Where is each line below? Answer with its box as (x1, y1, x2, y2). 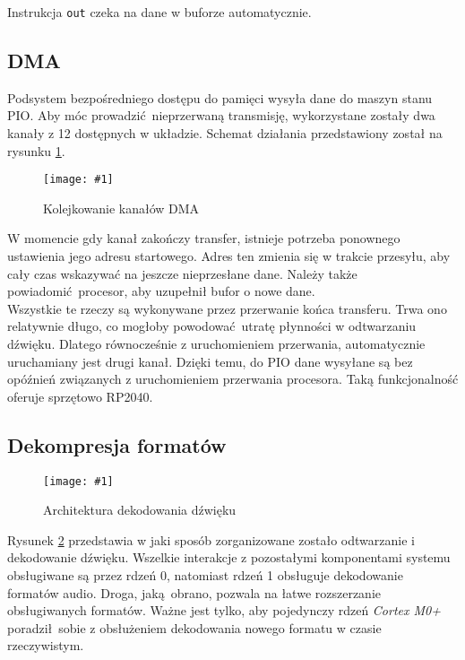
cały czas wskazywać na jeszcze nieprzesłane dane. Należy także (7, 264, 357, 282)
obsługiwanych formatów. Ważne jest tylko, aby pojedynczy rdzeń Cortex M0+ (7, 601, 441, 620)
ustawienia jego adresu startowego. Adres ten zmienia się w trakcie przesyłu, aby (7, 247, 451, 265)
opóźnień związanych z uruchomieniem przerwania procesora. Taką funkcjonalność (7, 369, 459, 388)
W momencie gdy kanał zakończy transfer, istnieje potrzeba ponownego (7, 229, 400, 247)
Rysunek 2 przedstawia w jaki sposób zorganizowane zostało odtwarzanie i (7, 530, 415, 549)
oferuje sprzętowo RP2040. (7, 386, 153, 405)
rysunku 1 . (7, 141, 65, 160)
